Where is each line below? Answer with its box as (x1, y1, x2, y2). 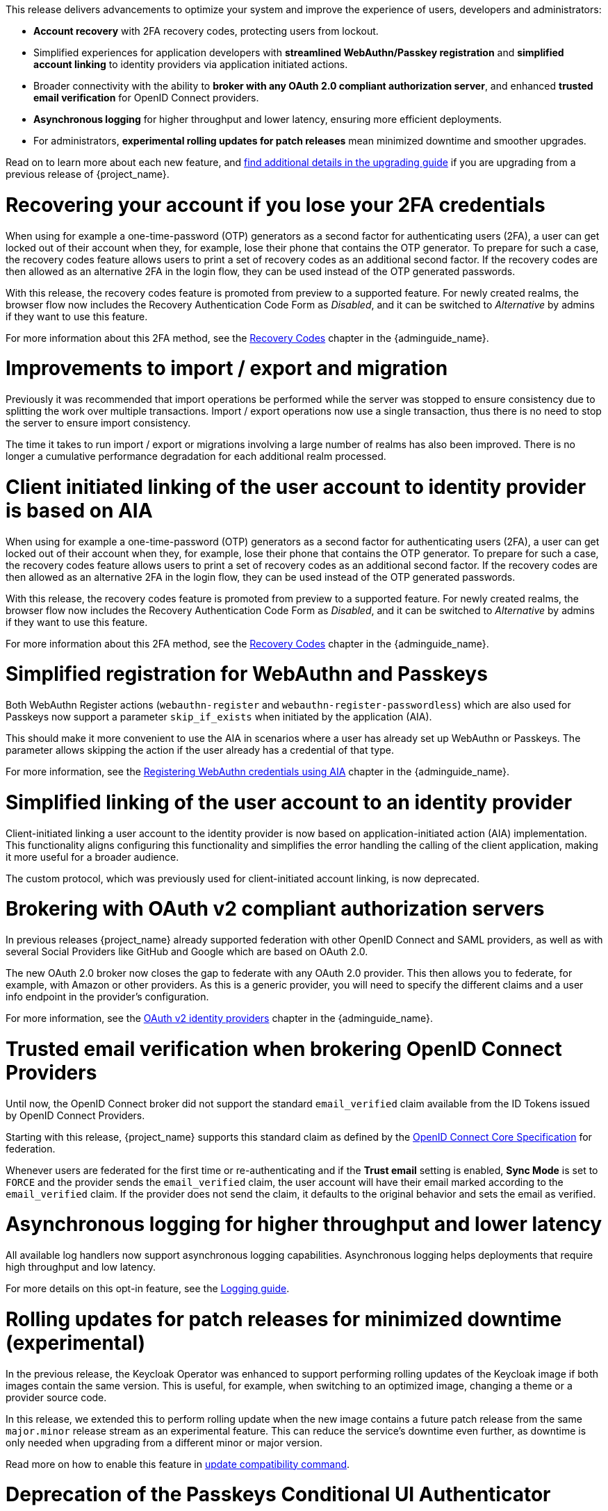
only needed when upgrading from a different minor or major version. (6, 1436, 323, 1448)
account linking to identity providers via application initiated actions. (33, 58, 348, 70)
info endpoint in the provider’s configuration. (6, 991, 209, 1002)
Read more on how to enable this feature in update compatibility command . (6, 1458, 350, 1470)
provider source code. (6, 1391, 107, 1403)
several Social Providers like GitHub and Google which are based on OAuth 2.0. (6, 946, 368, 957)
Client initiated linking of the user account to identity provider (6, 474, 586, 499)
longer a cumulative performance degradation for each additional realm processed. (6, 450, 386, 462)
